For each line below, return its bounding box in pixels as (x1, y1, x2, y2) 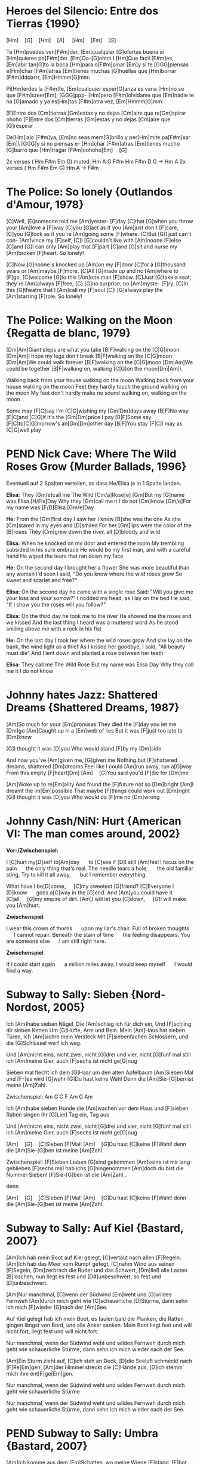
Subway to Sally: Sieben (6, 988, 129, 1001)
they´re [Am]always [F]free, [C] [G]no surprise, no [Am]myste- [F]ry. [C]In (6, 279, 189, 287)
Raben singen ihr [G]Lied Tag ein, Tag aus (6, 1111, 109, 1118)
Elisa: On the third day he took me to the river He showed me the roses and (6, 612, 192, 619)
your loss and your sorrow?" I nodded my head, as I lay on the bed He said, (6, 594, 191, 601)
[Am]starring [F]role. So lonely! (6, 293, 82, 300)
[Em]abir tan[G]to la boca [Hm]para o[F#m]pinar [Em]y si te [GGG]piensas (6, 61, 189, 68)
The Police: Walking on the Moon (6, 313, 173, 327)
